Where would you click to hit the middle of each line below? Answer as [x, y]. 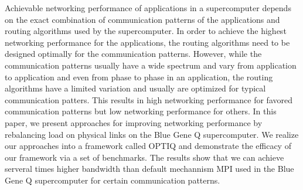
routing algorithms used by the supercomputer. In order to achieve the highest [146, 31]
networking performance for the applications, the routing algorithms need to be [147, 42]
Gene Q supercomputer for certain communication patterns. [113, 180]
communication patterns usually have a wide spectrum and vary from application [151, 65]
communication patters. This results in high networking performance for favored [149, 99]
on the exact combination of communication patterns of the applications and [142, 19]
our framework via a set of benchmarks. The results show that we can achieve [144, 157]
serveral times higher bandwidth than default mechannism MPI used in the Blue [149, 169]
